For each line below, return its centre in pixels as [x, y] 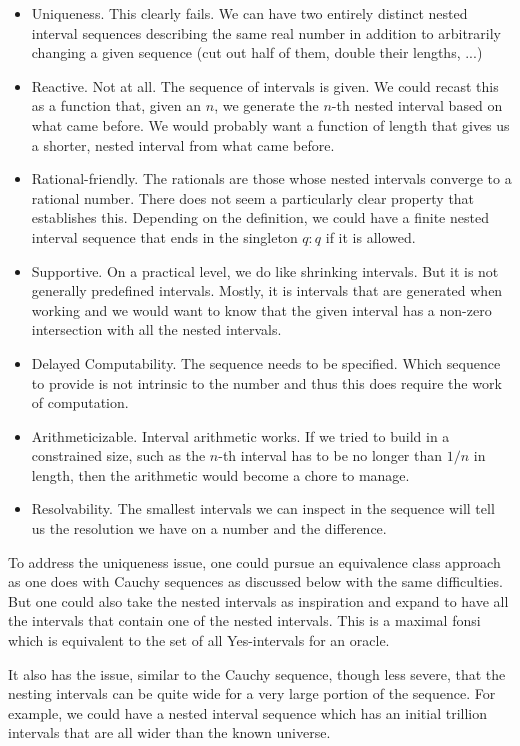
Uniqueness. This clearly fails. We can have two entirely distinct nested [249, 13]
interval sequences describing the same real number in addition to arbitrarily [266, 32]
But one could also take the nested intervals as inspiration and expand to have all [258, 600]
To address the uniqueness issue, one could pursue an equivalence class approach [254, 561]
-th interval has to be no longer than [330, 455]
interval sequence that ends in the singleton [164, 236]
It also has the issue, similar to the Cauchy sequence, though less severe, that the [257, 673]
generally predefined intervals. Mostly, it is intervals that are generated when [267, 290]
